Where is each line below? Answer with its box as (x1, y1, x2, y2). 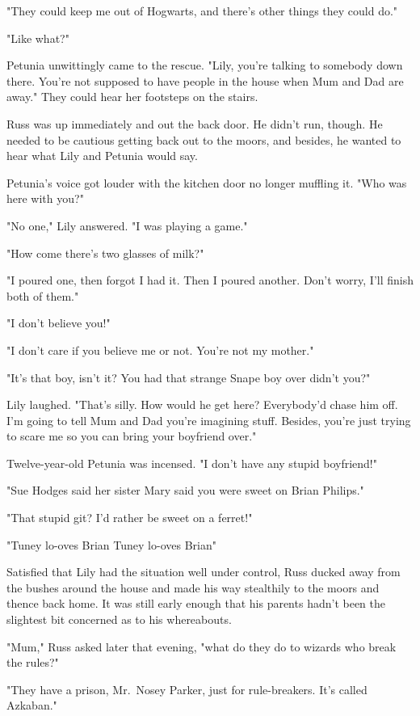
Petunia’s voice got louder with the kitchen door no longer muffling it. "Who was (6, 174, 407, 191)
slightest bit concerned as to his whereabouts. (6, 611, 232, 628)
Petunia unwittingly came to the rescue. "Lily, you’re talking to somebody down (6, 57, 403, 74)
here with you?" (6, 190, 84, 207)
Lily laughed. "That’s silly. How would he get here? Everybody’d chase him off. (6, 396, 398, 413)
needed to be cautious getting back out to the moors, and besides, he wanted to (6, 131, 401, 148)
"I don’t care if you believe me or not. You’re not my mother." (6, 341, 314, 358)
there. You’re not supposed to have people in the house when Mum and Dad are (6, 72, 404, 89)
